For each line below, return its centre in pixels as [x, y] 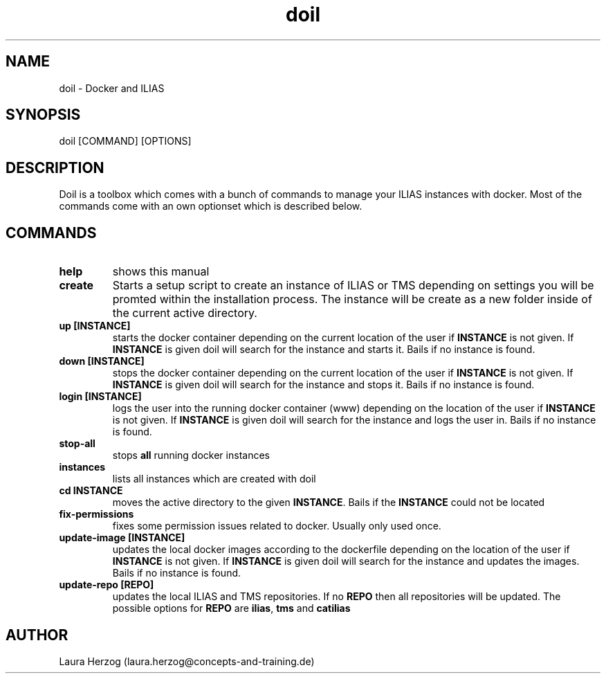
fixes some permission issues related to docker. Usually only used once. [277, 526]
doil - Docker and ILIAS [112, 88]
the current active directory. [185, 313]
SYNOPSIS [43, 115]
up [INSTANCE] [95, 326]
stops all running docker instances [191, 455]
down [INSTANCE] [102, 361]
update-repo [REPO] [107, 585]
